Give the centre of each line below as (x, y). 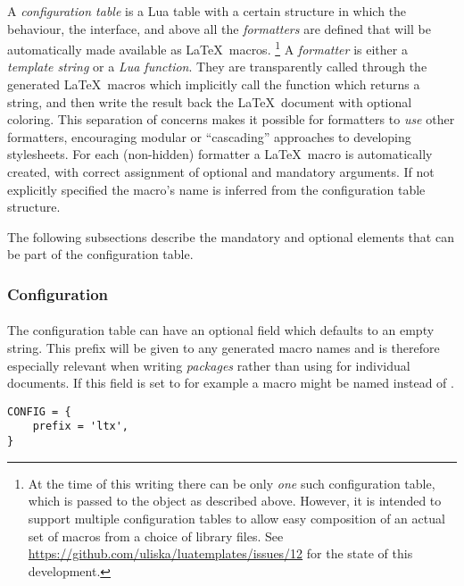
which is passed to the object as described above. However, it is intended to (235, 501)
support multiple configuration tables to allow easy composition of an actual (236, 518)
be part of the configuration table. (100, 254)
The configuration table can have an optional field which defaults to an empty (221, 330)
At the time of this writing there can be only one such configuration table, (232, 483)
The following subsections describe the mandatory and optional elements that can (231, 236)
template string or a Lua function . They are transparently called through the (217, 67)
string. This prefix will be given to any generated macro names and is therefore (224, 347)
